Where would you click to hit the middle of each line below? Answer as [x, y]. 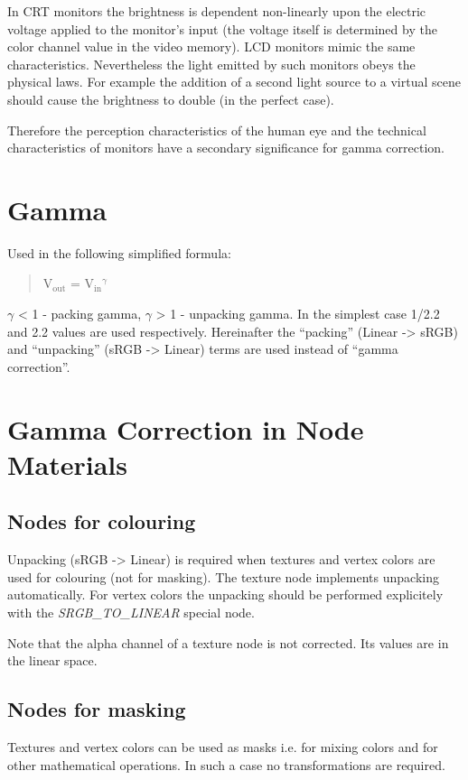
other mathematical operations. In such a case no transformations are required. [226, 764]
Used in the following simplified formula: [119, 252]
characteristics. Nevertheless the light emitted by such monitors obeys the [211, 64]
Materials [68, 464]
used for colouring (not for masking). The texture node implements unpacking [223, 576]
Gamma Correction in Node [186, 428]
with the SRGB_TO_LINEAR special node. [131, 612]
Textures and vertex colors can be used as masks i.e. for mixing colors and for [223, 746]
